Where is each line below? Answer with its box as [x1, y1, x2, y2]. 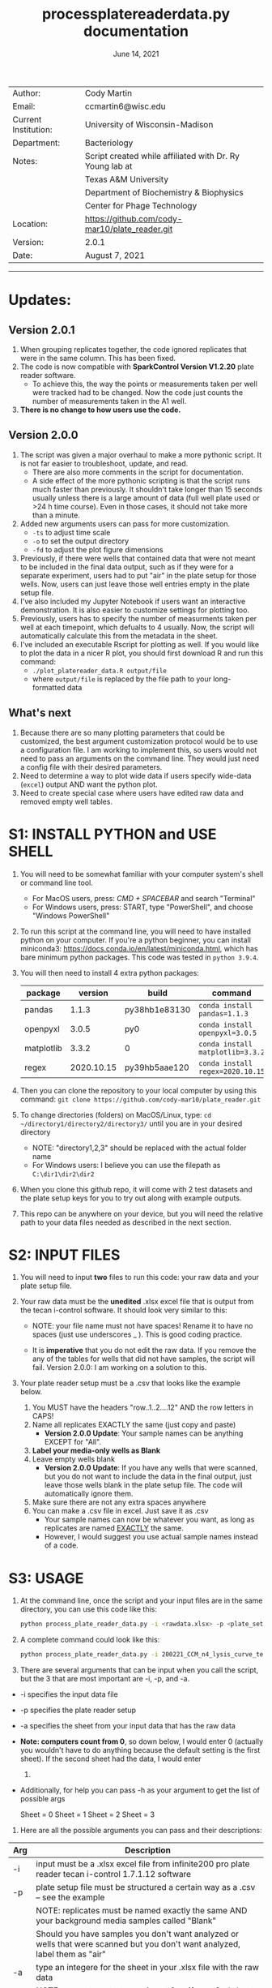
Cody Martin [84, 87, 132, 98]
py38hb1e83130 [124, 1003, 191, 1015]
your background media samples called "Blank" [36, 1915, 217, 1926]
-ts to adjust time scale [32, 527, 111, 537]
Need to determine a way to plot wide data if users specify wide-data [19, 771, 252, 780]
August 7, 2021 [84, 249, 146, 260]
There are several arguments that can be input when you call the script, [19, 1665, 259, 1675]
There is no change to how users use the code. [19, 405, 181, 414]
